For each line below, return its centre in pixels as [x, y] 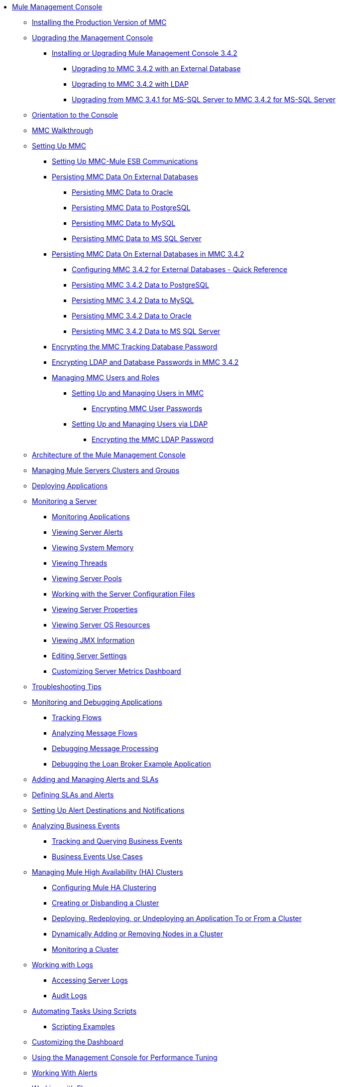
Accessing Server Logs [90, 980]
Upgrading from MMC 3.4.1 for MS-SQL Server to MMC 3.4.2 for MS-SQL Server [204, 99]
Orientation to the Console [75, 115]
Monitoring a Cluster [85, 949]
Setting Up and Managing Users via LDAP [140, 424]
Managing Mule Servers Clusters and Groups [106, 470]
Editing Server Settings [89, 656]
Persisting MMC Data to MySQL [124, 223]
